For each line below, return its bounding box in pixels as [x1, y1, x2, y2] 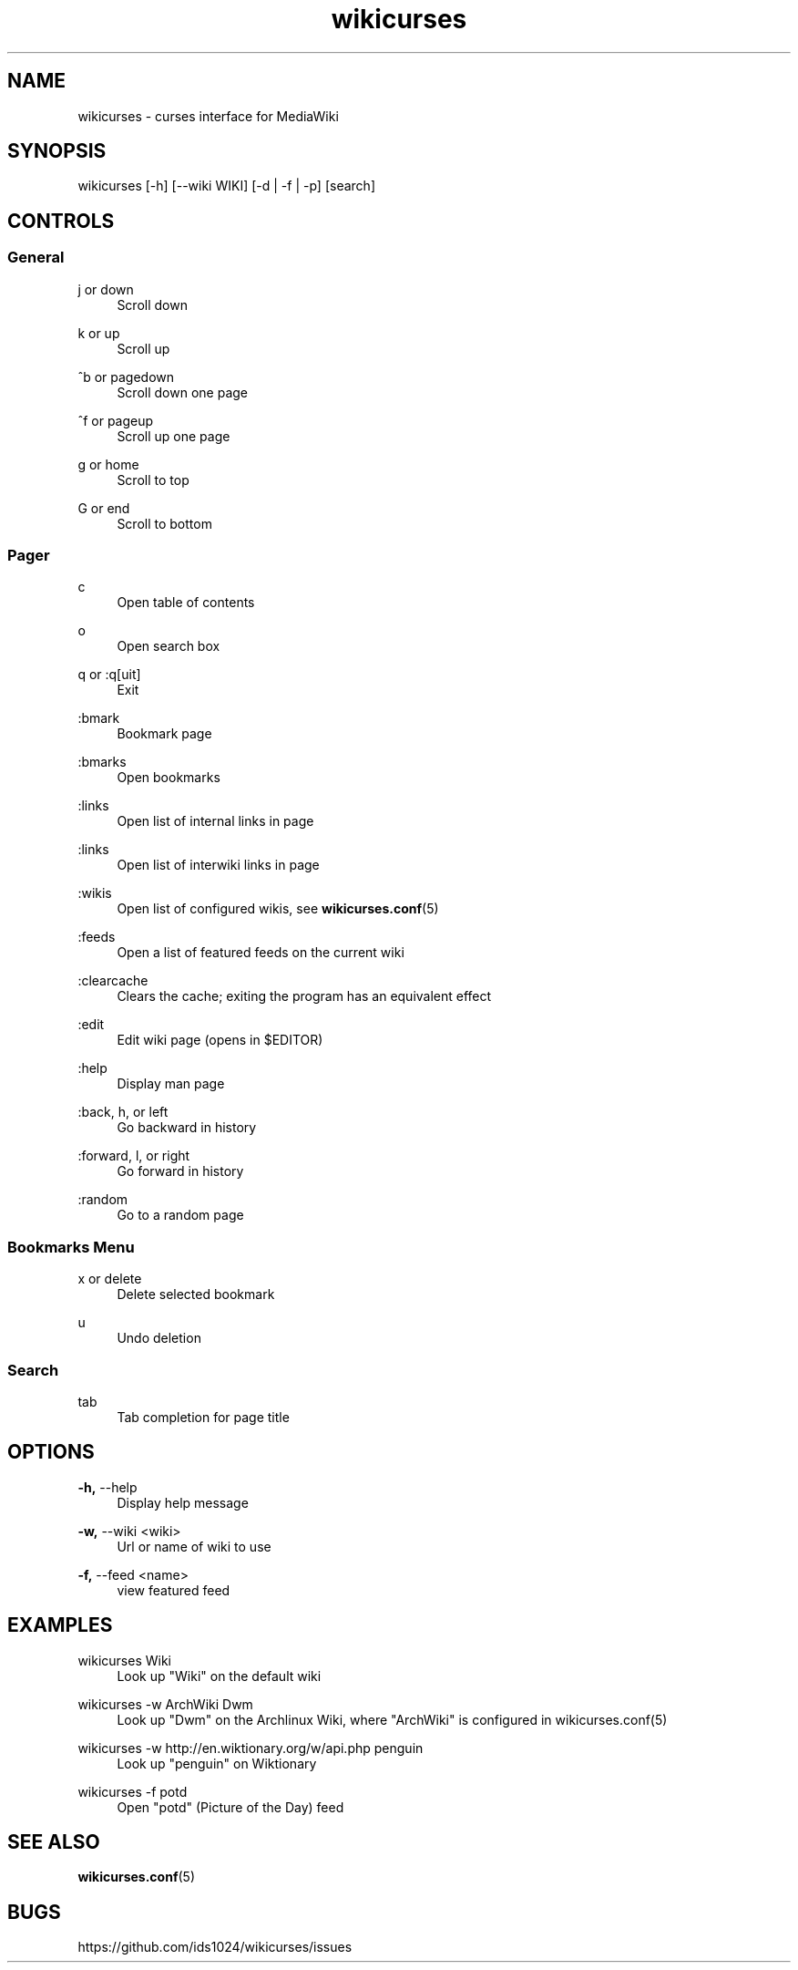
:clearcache [77, 973, 148, 989]
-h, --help [77, 1479, 138, 1495]
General [7, 248, 65, 267]
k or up [77, 325, 120, 341]
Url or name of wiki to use [117, 1538, 271, 1554]
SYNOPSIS [7, 139, 107, 163]
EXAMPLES [7, 1614, 113, 1637]
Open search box [117, 638, 220, 655]
